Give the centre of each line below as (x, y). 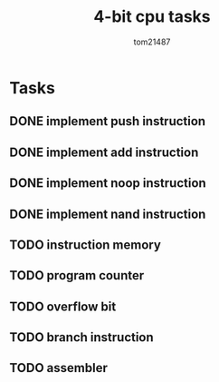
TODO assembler (59, 368)
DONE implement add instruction (104, 152)
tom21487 (152, 42)
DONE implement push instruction (108, 121)
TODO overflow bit (63, 306)
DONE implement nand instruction (108, 214)
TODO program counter (77, 275)
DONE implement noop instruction (108, 183)
